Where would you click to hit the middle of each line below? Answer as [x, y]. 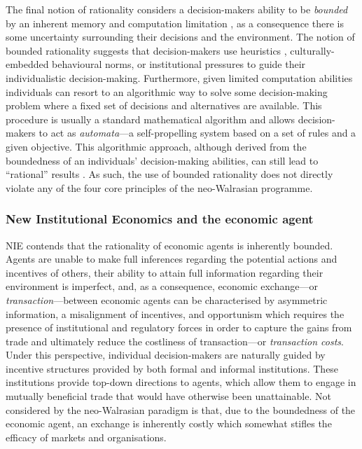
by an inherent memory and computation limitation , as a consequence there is [175, 23]
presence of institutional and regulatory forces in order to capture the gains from [179, 327]
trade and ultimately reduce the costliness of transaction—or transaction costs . [175, 341]
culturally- [312, 50]
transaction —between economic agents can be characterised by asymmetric [167, 299]
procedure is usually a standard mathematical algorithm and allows [151, 119]
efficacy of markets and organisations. [86, 437]
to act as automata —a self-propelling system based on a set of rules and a [197, 133]
